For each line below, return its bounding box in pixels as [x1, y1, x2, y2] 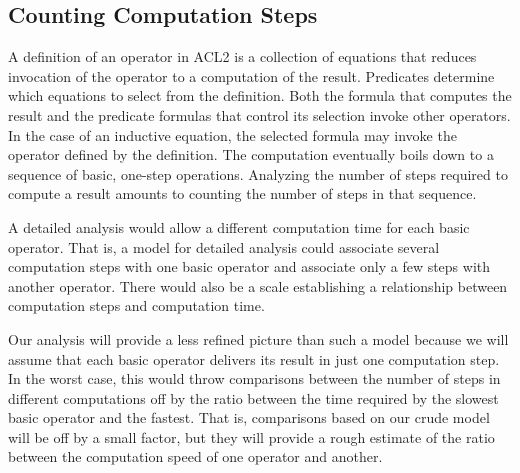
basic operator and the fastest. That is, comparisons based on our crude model [8, 407, 490, 428]
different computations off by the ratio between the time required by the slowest [8, 387, 499, 408]
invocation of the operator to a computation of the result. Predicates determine [8, 65, 495, 86]
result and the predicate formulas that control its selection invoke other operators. [8, 104, 511, 125]
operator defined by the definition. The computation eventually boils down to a [8, 144, 494, 165]
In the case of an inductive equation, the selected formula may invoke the [8, 124, 457, 145]
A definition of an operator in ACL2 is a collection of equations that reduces [8, 46, 477, 67]
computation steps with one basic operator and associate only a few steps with [8, 256, 491, 277]
